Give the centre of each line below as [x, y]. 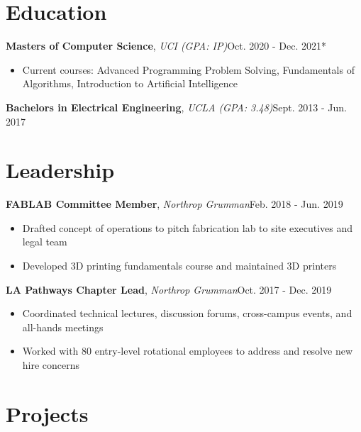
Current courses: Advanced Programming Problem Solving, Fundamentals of [188, 69]
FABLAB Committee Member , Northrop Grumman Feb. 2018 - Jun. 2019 [174, 204]
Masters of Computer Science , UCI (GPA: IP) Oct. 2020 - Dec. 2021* [166, 46]
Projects [47, 413]
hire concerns [51, 364]
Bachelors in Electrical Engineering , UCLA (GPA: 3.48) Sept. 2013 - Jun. [176, 107]
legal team [45, 242]
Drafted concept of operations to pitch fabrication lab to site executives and [188, 227]
